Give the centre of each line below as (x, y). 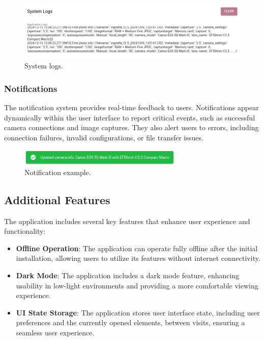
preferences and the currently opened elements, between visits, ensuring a (130, 322)
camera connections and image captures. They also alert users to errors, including (131, 127)
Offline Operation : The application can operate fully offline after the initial (137, 248)
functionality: (25, 231)
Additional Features (57, 199)
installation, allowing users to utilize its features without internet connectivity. (138, 258)
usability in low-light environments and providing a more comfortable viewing (137, 285)
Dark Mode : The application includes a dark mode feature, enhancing (128, 275)
